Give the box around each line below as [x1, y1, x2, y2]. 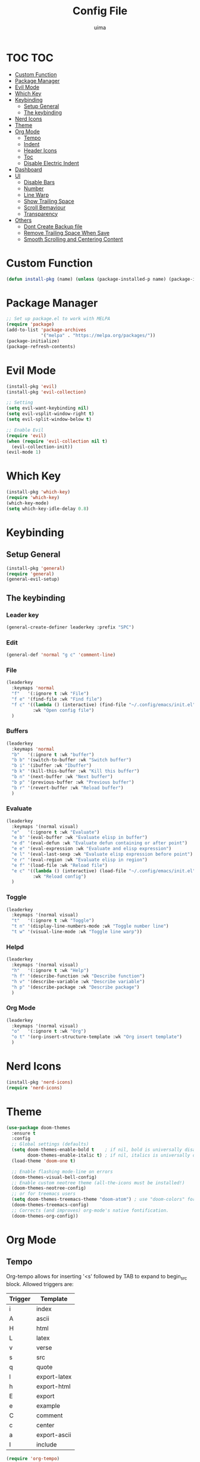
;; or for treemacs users [11, 1191, 76, 1197]
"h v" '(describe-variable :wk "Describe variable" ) [11, 978, 145, 984]
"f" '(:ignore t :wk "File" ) [11, 690, 89, 697]
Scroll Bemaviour [23, 204, 66, 211]
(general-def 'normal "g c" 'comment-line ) [6, 652, 116, 658]
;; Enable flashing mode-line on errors [11, 1169, 113, 1175]
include [36, 1440, 57, 1448]
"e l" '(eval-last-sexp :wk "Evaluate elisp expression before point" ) [11, 851, 193, 857]
